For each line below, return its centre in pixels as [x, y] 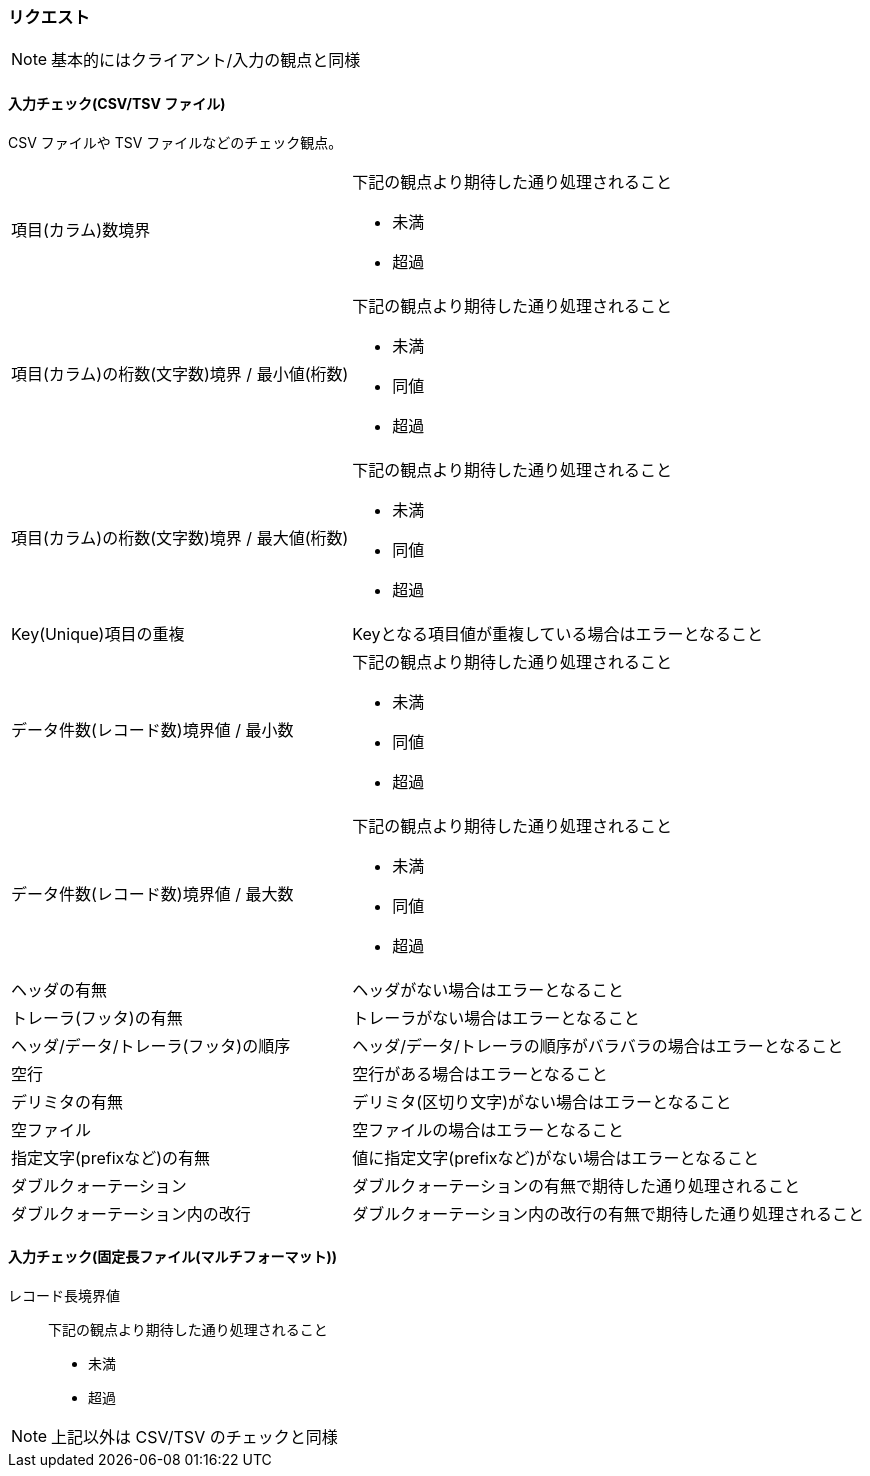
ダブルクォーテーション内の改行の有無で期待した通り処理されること [608, 1213]
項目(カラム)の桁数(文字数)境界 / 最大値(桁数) [180, 537]
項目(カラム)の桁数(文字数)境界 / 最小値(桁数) [180, 373]
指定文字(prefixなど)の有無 [111, 1157]
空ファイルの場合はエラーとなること [488, 1129]
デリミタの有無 [67, 1101]
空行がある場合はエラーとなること [480, 1073]
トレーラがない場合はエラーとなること [496, 1017]
